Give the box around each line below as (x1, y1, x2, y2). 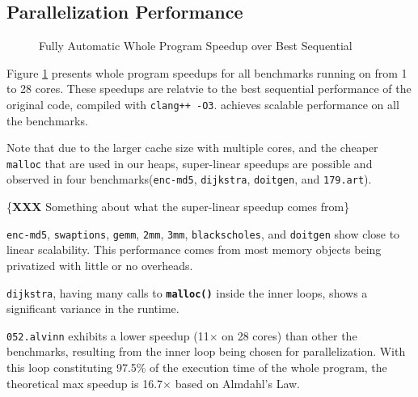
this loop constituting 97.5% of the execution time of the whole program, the (6, 359, 387, 376)
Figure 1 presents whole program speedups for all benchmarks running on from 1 (6, 64, 407, 81)
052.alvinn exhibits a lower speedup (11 (6, 327, 209, 344)
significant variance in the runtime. (6, 300, 179, 317)
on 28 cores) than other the (222, 327, 357, 344)
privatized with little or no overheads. (6, 256, 193, 273)
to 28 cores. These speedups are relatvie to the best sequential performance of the (6, 80, 412, 97)
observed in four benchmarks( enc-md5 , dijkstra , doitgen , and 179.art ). (6, 171, 372, 188)
